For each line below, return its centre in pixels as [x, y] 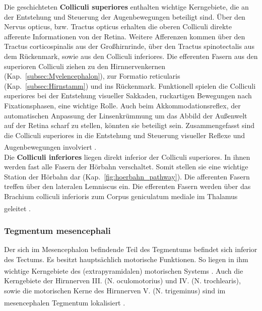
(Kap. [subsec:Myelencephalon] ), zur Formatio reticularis [92, 76]
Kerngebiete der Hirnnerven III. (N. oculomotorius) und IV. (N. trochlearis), [122, 281]
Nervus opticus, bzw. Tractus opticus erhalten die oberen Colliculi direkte [118, 26]
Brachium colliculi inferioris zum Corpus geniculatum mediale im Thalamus [121, 196]
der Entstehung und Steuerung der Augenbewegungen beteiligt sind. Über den [125, 16]
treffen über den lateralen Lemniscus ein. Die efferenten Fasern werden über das [127, 186]
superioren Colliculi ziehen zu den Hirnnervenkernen [85, 66]
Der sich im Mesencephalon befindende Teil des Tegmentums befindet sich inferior [131, 249]
